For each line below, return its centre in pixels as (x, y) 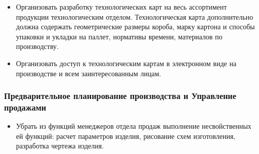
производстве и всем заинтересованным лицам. (89, 73)
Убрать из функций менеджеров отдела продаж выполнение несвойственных (134, 126)
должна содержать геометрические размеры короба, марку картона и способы (135, 27)
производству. (37, 46)
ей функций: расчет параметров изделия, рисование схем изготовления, (126, 136)
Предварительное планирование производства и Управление (120, 96)
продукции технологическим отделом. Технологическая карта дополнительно (135, 16)
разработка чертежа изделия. (60, 146)
